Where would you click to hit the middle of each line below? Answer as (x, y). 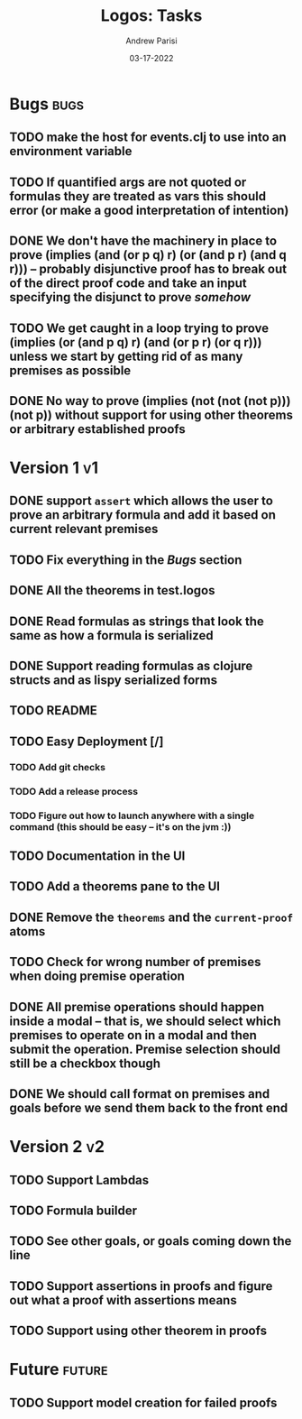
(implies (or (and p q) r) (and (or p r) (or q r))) (136, 342)
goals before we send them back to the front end (149, 1107)
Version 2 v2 (57, 1147)
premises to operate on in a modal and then (133, 1035)
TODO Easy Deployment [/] (87, 741)
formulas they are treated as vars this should (138, 196)
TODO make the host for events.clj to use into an (148, 138)
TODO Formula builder (73, 1210)
